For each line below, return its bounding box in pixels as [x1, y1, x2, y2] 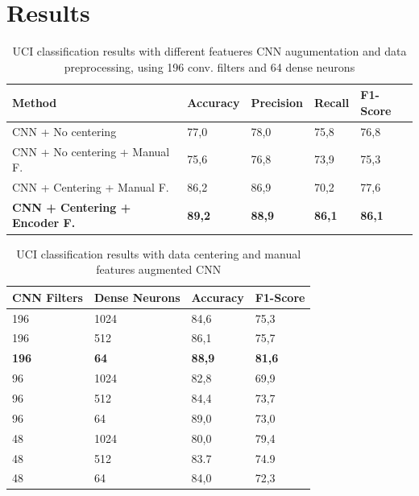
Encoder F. [12, 214, 76, 231]
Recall [313, 94, 350, 111]
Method [12, 94, 57, 111]
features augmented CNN [96, 261, 222, 278]
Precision [251, 94, 303, 111]
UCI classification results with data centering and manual [16, 245, 301, 262]
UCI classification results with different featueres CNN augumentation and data [12, 43, 407, 60]
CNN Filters [12, 288, 83, 305]
